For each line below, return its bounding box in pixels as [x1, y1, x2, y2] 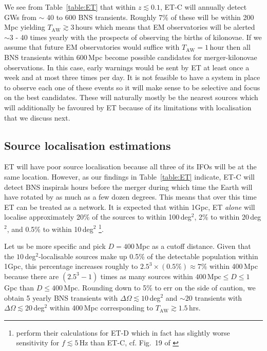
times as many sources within [100, 270, 193, 281]
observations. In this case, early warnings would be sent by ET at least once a [4, 62, 250, 72]
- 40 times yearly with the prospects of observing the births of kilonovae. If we [15, 31, 262, 42]
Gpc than [4, 282, 34, 292]
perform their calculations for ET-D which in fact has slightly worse [16, 327, 230, 338]
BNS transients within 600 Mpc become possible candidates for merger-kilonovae [4, 51, 257, 62]
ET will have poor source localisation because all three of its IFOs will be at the [4, 161, 257, 172]
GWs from [4, 11, 36, 22]
